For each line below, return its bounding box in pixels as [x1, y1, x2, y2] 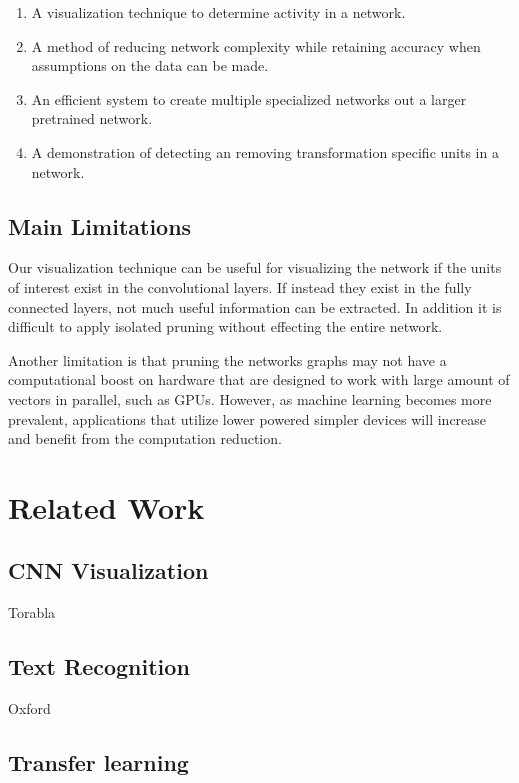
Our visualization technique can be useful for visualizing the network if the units [8, 257, 502, 278]
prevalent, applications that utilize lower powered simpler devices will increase [8, 408, 487, 429]
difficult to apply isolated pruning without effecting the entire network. [8, 316, 443, 337]
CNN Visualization [8, 555, 209, 586]
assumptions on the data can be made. [31, 55, 269, 76]
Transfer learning [8, 747, 189, 778]
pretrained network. [31, 108, 153, 129]
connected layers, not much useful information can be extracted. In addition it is [8, 296, 502, 317]
